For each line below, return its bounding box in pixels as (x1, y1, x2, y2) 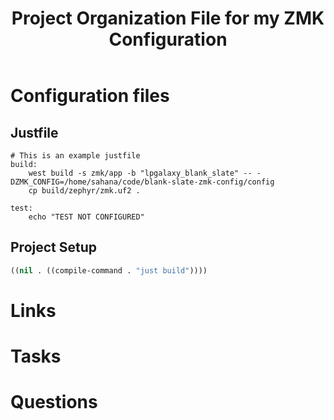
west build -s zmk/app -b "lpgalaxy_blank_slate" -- (28, 168, 253, 178)
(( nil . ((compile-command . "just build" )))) (10, 265, 208, 276)
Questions (10, 391, 98, 414)
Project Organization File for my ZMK (11, 7, 325, 30)
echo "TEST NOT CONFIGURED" (28, 212, 145, 222)
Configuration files (10, 85, 170, 107)
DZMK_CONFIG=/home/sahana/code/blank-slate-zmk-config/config (10, 177, 275, 187)
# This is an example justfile (10, 151, 141, 161)
